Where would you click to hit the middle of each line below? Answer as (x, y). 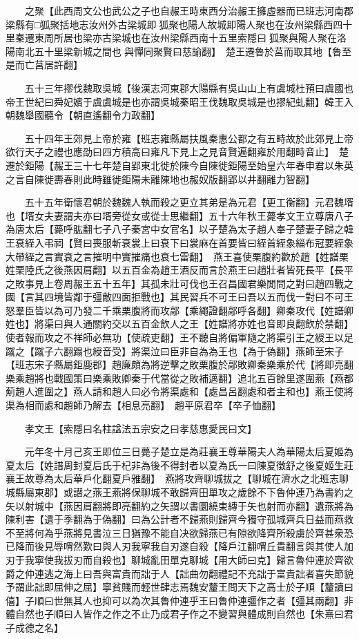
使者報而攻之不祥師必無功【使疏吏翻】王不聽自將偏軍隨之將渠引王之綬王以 (175, 337)
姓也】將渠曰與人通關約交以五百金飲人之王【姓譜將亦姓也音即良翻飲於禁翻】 (179, 324)
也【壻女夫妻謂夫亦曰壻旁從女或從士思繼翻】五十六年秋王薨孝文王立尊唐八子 (179, 215)
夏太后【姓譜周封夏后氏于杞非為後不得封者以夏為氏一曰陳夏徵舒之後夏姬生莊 (179, 465)
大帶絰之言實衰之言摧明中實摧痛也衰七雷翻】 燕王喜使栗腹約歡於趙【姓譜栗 (177, 256)
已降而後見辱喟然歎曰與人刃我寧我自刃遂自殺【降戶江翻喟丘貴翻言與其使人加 (179, 546)
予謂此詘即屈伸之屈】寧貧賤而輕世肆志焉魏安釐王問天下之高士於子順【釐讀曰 (179, 587)
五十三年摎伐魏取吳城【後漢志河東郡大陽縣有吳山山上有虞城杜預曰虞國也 (189, 87)
